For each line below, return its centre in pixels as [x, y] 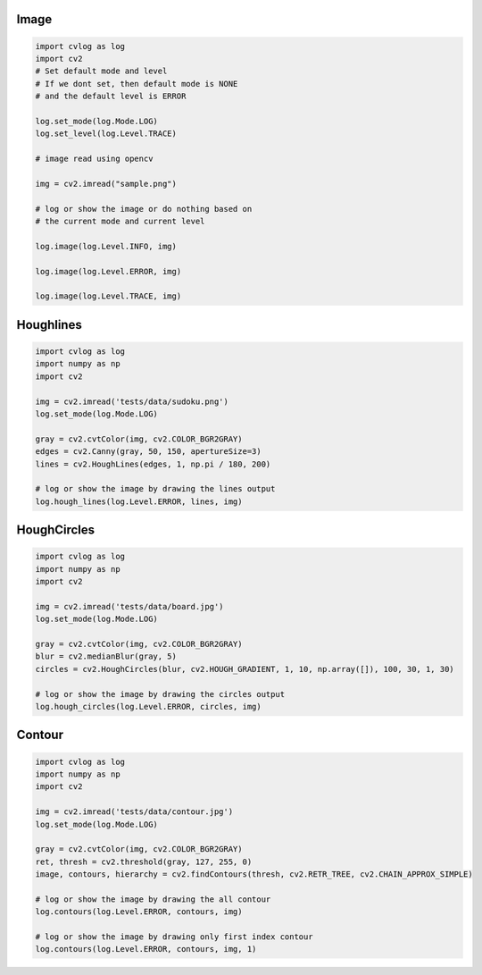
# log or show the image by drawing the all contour [153, 899]
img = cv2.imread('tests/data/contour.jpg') [134, 812]
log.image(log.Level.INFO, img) [106, 246]
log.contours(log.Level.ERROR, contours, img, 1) [146, 949]
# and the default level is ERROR [111, 97]
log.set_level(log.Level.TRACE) [106, 134]
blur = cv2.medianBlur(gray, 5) [106, 656]
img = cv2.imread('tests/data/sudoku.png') [132, 401]
